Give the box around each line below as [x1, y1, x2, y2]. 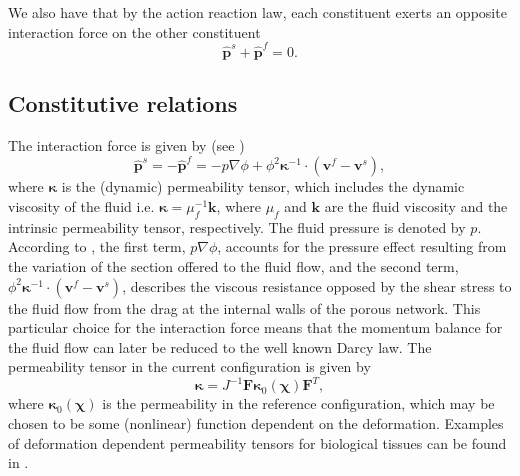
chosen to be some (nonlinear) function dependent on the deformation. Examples [8, 413, 504, 434]
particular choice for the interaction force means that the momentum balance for [8, 317, 503, 338]
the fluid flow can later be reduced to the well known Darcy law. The [8, 336, 432, 357]
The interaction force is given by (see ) [8, 135, 245, 156]
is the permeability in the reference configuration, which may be [102, 393, 495, 414]
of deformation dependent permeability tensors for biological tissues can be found [8, 432, 507, 453]
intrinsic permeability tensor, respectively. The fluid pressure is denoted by [8, 216, 466, 237]
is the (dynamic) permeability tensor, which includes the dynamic [61, 176, 465, 197]
